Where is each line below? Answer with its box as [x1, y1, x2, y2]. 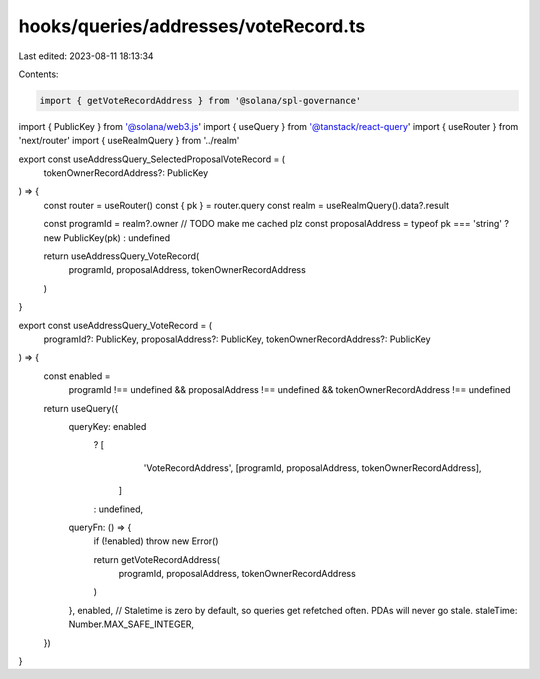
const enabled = [43, 370, 111, 382]
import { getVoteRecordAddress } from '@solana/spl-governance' [39, 95, 362, 106]
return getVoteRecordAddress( [93, 553, 220, 565]
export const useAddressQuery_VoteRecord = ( [18, 319, 213, 331]
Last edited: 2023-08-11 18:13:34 [18, 50, 154, 62]
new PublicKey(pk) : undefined [43, 231, 170, 244]
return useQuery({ [43, 402, 119, 414]
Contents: [18, 68, 59, 80]
